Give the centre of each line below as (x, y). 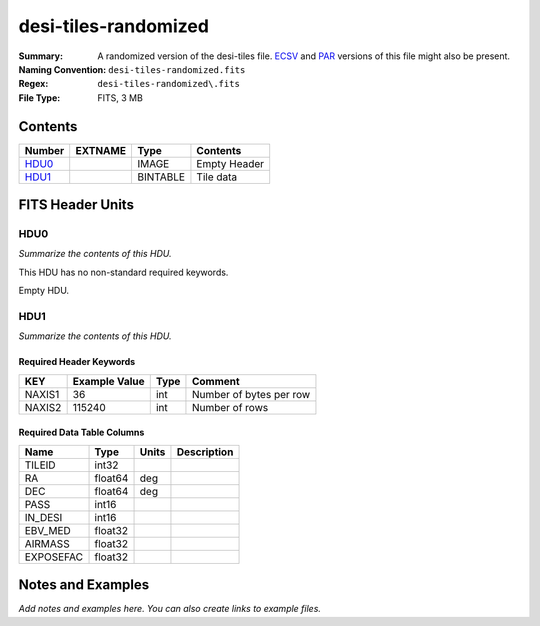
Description (205, 452)
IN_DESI (43, 517)
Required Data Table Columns (81, 432)
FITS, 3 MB (120, 97)
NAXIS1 (42, 394)
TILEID (40, 465)
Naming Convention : (62, 69)
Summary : (41, 56)
